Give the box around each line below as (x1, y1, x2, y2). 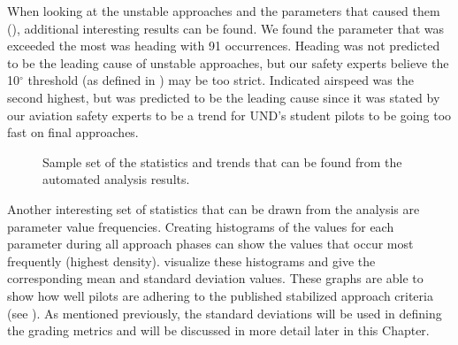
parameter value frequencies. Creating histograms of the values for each (7, 217, 394, 235)
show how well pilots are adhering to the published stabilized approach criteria (7, 286, 433, 304)
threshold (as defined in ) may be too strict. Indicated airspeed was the (27, 71, 414, 89)
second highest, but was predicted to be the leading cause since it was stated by (7, 88, 440, 106)
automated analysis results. (42, 170, 190, 188)
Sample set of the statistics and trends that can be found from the (42, 152, 402, 171)
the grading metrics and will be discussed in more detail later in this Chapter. (7, 321, 430, 340)
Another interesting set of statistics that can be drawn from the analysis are (7, 199, 420, 218)
